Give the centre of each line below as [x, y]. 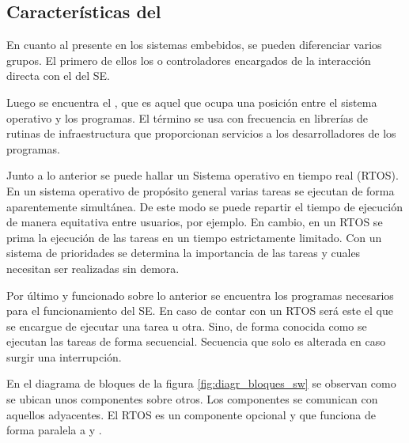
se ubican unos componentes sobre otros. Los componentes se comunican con [192, 399]
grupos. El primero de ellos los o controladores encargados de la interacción [189, 60]
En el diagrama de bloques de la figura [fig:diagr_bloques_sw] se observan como [201, 383]
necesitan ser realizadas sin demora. [93, 268]
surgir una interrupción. [64, 356]
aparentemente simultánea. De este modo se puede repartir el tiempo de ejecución [205, 206]
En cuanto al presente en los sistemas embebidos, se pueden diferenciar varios [194, 45]
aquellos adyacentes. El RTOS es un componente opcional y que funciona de [191, 414]
